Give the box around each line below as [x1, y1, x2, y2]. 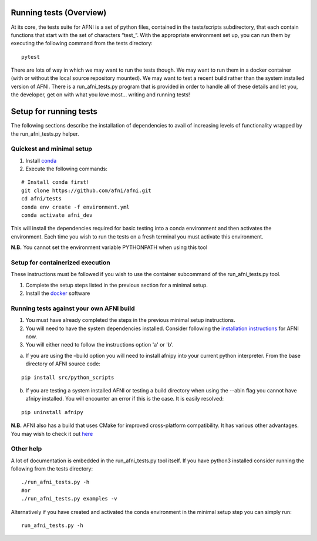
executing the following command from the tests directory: [11, 40, 153, 47]
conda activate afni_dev [21, 212, 93, 219]
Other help [11, 445, 42, 453]
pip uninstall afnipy [21, 409, 83, 415]
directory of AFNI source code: [25, 360, 101, 367]
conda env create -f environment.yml [21, 203, 130, 210]
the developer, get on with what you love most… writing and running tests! [11, 91, 190, 98]
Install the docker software [25, 290, 90, 297]
